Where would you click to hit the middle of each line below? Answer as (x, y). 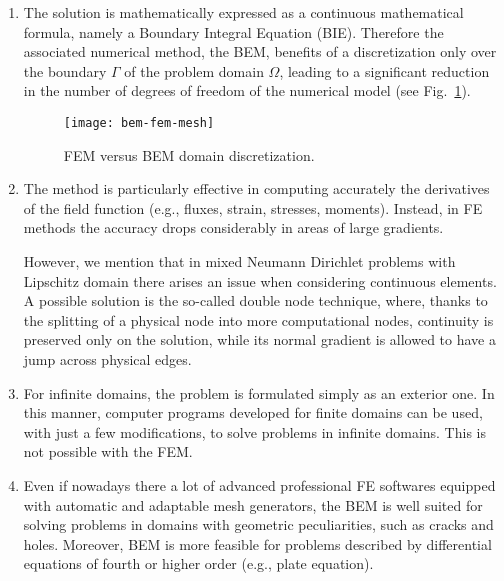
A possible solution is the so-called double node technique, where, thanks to (255, 300)
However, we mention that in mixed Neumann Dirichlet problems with (239, 261)
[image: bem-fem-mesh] (139, 122)
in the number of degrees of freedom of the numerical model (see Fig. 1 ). (247, 90)
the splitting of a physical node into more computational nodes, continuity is (258, 319)
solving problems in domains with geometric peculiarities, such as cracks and (258, 524)
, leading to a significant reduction (384, 70)
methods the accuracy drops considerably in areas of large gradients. (233, 227)
